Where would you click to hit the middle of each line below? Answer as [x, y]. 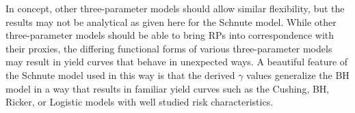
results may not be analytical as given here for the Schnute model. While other [171, 21]
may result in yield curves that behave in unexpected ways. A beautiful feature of [177, 62]
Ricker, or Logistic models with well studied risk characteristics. [140, 102]
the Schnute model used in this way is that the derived [120, 75]
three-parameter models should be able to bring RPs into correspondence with [170, 35]
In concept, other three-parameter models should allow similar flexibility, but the [175, 8]
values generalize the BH [298, 75]
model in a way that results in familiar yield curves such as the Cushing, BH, [168, 88]
